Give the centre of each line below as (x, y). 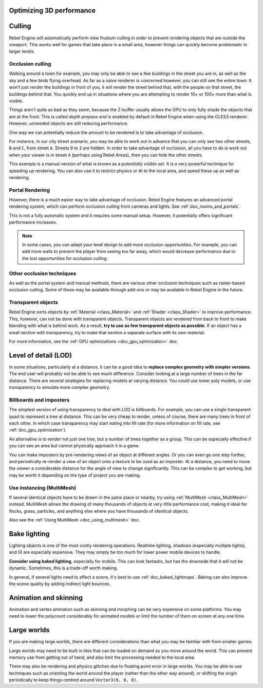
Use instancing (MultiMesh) (43, 488)
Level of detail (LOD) (41, 355)
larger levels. (22, 52)
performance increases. (33, 222)
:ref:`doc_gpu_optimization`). (38, 430)
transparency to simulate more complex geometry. (60, 387)
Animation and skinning (46, 598)
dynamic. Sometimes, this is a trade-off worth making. (63, 568)
